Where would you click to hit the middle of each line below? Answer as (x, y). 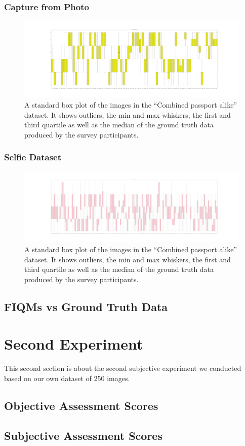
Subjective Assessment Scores (83, 435)
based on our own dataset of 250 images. (67, 378)
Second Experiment (74, 344)
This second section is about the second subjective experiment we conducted (123, 368)
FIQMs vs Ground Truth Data (86, 306)
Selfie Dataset (33, 157)
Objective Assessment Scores (81, 405)
